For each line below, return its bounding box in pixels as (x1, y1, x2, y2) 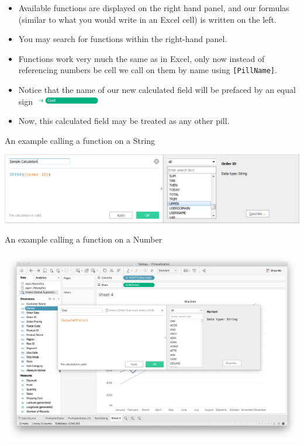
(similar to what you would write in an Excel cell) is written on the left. (18, 13, 277, 25)
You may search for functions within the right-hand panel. (18, 33, 227, 45)
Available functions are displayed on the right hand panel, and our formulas (18, 2, 289, 13)
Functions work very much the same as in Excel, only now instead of (18, 52, 265, 64)
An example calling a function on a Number (5, 233, 163, 246)
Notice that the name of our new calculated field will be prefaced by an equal (18, 84, 296, 96)
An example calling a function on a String (5, 134, 156, 146)
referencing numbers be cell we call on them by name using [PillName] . (18, 64, 277, 76)
